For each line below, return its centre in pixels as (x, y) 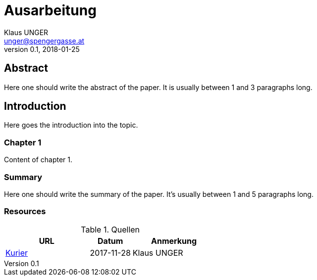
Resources (25, 211)
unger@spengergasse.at (44, 41)
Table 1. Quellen (110, 229)
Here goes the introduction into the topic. (71, 125)
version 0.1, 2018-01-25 (42, 49)
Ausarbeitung (50, 10)
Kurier (17, 253)
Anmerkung (174, 241)
